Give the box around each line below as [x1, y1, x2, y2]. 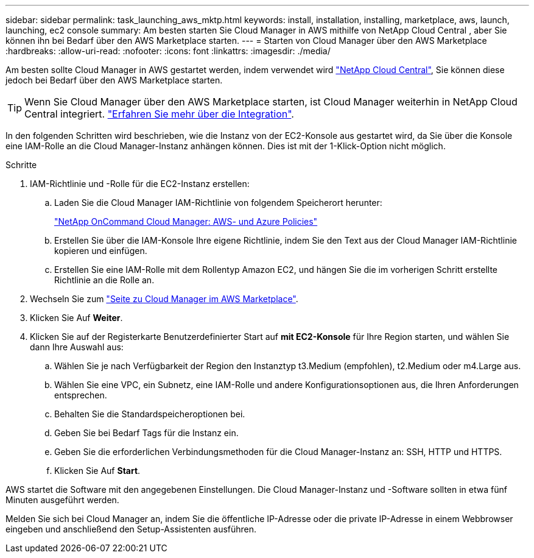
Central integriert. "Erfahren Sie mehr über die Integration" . [24, 108, 294, 120]
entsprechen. [54, 390, 107, 400]
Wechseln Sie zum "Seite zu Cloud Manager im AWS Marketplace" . [30, 294, 298, 304]
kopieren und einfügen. [54, 245, 147, 256]
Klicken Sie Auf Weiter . [30, 313, 123, 323]
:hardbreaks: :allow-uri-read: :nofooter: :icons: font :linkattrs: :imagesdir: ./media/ [5, 46, 331, 56]
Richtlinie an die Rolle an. [54, 275, 155, 285]
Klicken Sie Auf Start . [54, 465, 141, 476]
